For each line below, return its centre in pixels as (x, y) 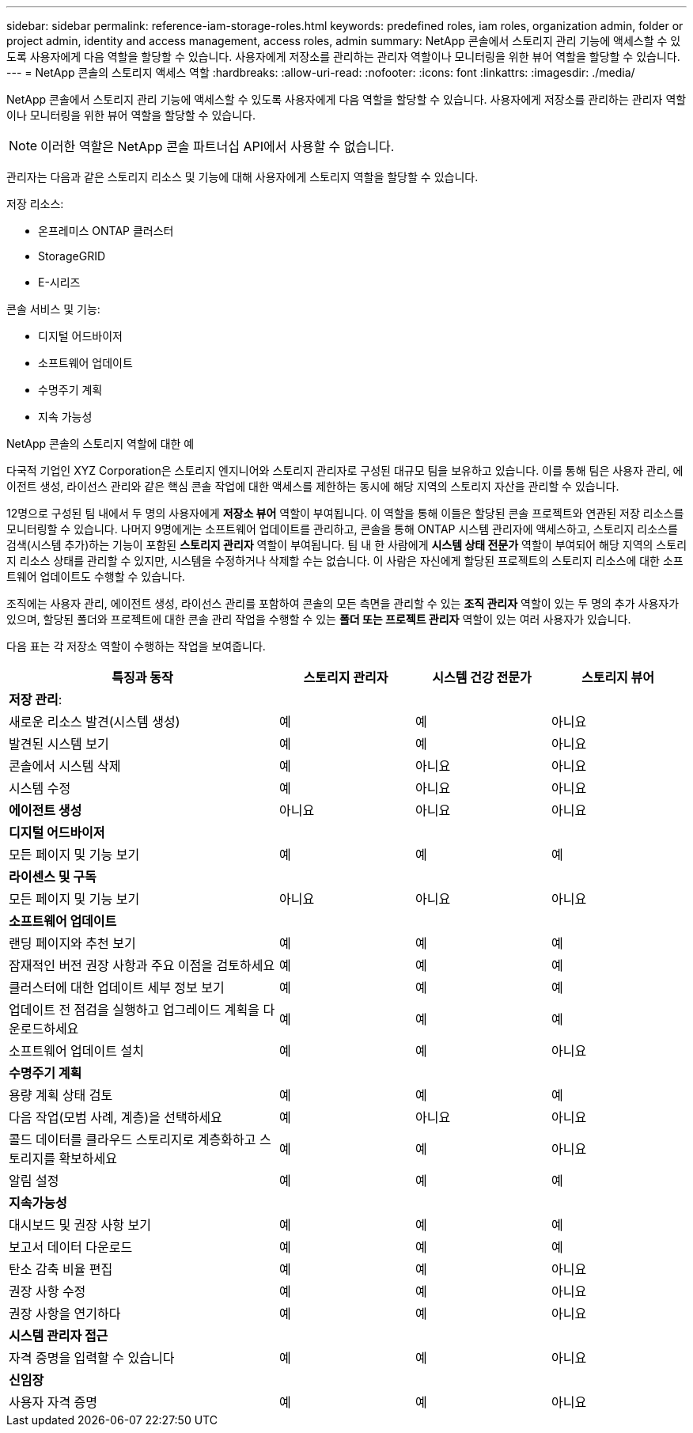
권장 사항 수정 (47, 1291)
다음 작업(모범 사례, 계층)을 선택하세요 (116, 1117)
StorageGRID (72, 256)
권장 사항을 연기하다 (65, 1314)
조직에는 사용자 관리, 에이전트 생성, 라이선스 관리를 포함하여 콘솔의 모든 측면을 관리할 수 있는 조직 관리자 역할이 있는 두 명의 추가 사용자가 (343, 603)
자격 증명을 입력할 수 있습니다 (92, 1358)
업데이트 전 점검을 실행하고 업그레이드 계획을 (134, 1010)
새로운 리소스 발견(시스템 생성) (95, 722)
